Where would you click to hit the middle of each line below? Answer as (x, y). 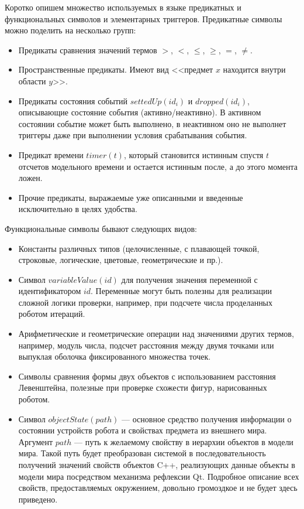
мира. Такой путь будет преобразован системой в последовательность (142, 453)
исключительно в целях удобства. (78, 209)
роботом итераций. (52, 314)
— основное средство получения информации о (207, 419)
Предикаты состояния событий (73, 100)
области (32, 81)
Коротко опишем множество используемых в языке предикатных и (123, 7)
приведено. (38, 499)
